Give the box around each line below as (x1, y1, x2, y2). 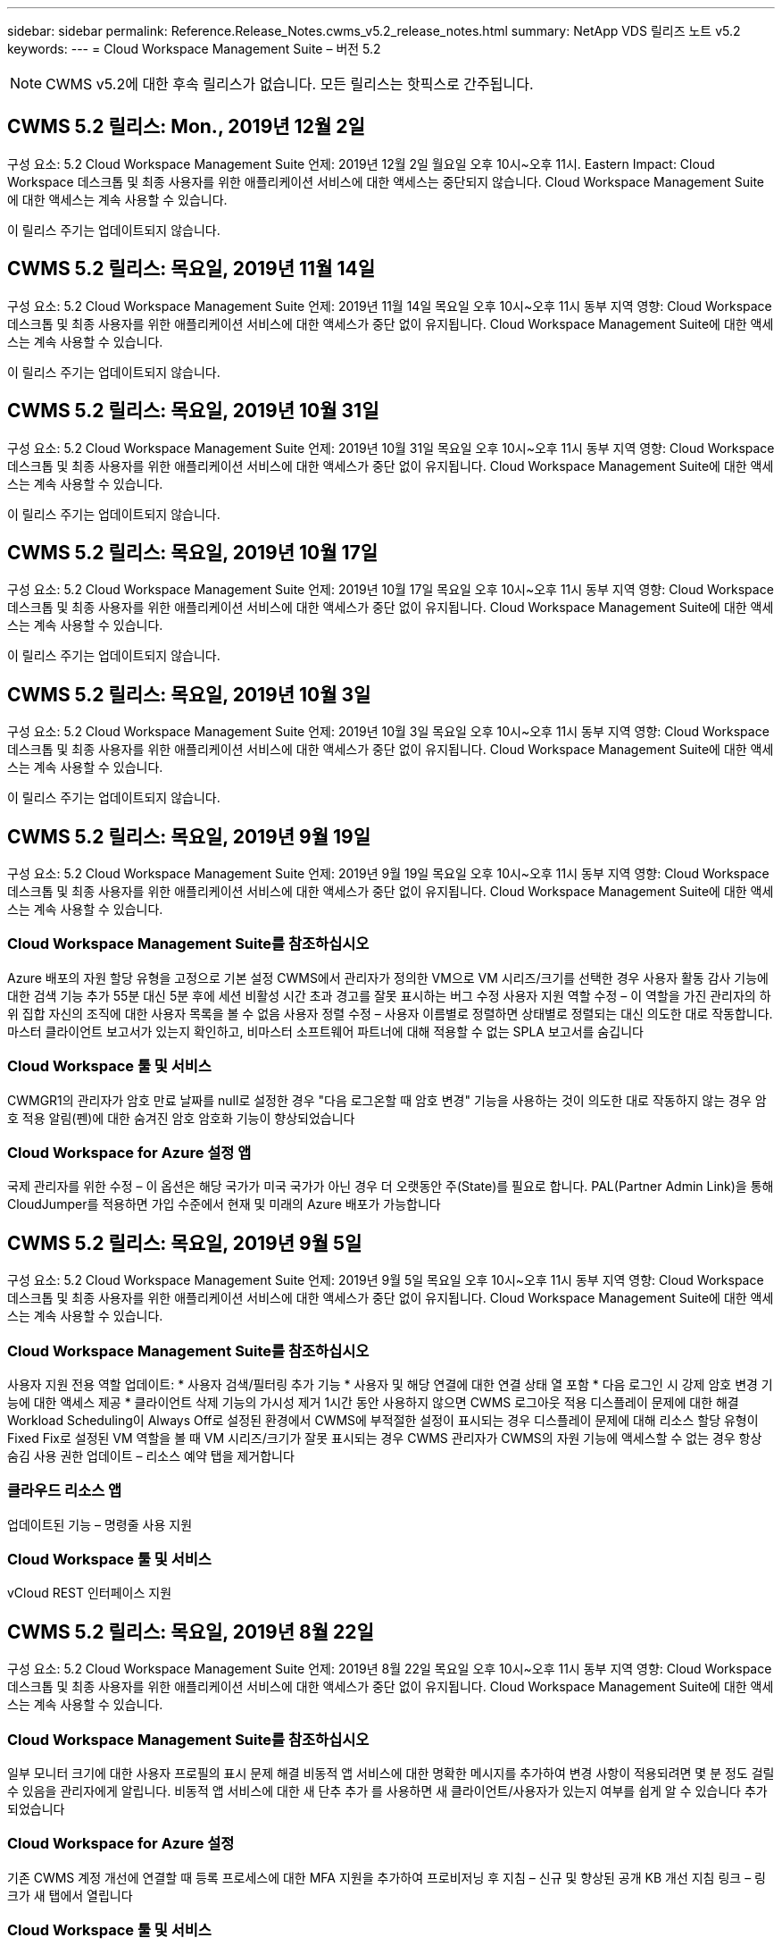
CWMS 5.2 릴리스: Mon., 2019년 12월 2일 (7, 115, 365, 138)
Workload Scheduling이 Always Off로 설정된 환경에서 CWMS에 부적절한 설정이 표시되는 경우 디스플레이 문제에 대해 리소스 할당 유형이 (7, 1412, 759, 1428)
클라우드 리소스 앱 (7, 1481, 122, 1500)
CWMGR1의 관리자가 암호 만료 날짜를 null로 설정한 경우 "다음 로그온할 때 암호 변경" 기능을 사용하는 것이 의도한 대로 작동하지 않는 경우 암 (7, 1092, 767, 1108)
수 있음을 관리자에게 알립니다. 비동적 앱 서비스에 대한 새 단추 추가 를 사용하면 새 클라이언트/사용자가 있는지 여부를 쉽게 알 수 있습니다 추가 (7, 1783, 768, 1799)
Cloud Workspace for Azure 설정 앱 (7, 1143, 252, 1162)
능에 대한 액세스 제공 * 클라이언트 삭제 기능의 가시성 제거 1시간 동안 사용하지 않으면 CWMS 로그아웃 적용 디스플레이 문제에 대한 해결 (7, 1394, 739, 1410)
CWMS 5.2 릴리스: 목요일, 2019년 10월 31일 (7, 399, 379, 423)
